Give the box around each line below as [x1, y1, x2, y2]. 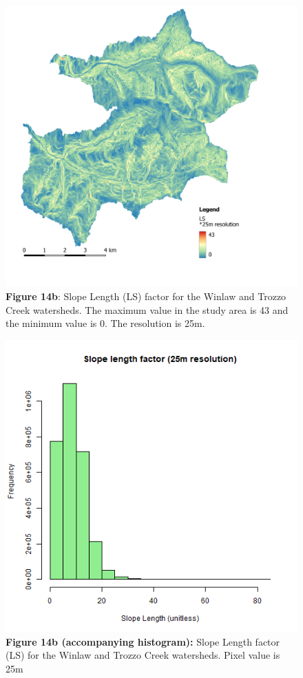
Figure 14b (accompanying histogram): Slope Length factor [6, 634, 280, 648]
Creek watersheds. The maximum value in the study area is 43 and [6, 302, 289, 317]
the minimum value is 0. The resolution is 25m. [6, 316, 205, 330]
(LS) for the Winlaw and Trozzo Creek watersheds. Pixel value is [6, 648, 280, 662]
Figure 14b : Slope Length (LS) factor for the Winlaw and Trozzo [6, 289, 286, 304]
